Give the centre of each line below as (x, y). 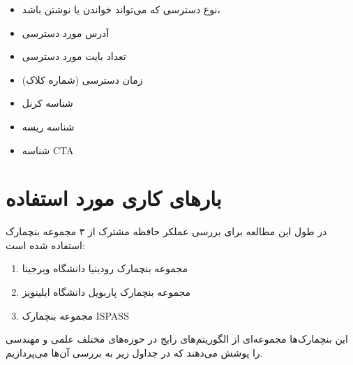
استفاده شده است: (45, 245)
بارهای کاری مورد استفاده (114, 198)
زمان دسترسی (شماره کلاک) (82, 79)
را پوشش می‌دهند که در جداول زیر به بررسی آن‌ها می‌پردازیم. (134, 352)
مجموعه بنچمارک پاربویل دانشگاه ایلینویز (106, 292)
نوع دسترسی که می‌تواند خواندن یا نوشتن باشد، (121, 9)
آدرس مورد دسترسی (66, 32)
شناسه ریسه (48, 126)
